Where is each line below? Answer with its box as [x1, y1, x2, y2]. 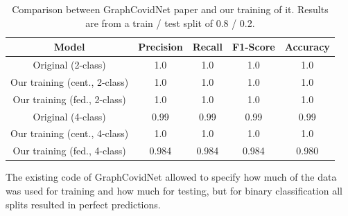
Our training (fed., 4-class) [12, 143, 126, 158]
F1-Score [232, 39, 275, 54]
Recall [192, 39, 223, 54]
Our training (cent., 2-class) [10, 74, 129, 89]
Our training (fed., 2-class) [12, 91, 126, 106]
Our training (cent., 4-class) [10, 126, 129, 141]
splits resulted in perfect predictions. [6, 197, 161, 211]
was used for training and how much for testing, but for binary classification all [6, 183, 342, 197]
